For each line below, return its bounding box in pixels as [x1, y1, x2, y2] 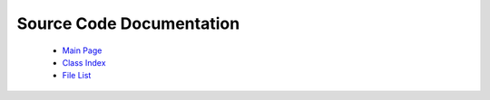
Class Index [62, 57, 106, 68]
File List [62, 70, 92, 81]
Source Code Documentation [16, 14, 240, 33]
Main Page [62, 45, 103, 56]
